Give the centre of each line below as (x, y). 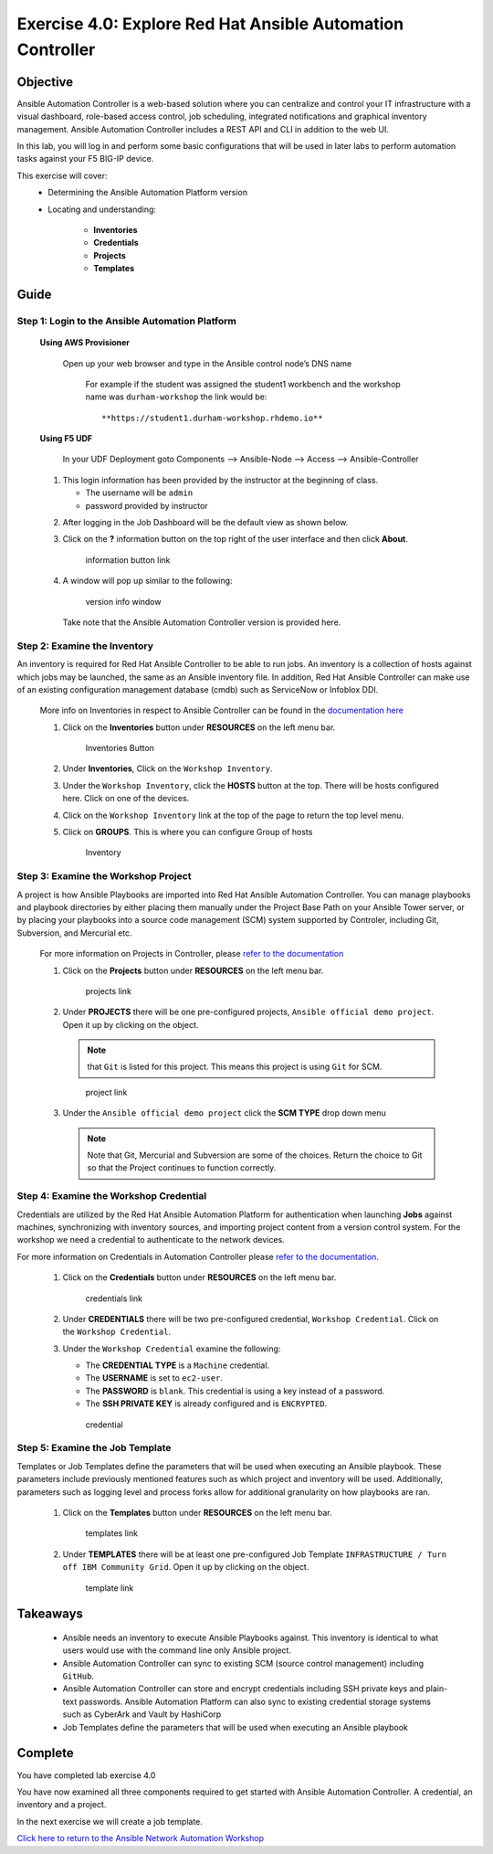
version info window (123, 601)
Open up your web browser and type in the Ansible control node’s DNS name (207, 363)
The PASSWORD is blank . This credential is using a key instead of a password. (235, 1391)
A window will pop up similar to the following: (147, 581)
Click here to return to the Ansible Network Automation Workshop (141, 1838)
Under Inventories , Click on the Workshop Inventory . (168, 768)
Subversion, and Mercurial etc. (74, 933)
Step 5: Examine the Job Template (94, 1448)
